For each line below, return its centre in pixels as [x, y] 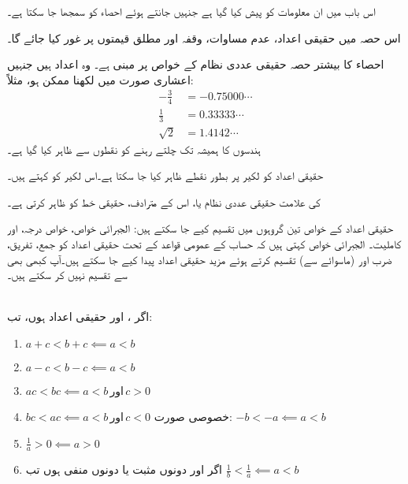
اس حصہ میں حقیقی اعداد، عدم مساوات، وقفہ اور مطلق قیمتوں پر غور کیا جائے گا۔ [204, 37]
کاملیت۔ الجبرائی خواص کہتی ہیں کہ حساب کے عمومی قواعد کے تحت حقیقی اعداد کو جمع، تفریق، [204, 244]
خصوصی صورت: [193, 417]
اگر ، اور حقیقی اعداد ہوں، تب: [80, 316]
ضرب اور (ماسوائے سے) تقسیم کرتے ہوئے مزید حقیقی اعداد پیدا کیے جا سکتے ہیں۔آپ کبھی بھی [200, 259]
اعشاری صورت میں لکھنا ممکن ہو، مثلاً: [100, 79]
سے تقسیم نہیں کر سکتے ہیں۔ [67, 275]
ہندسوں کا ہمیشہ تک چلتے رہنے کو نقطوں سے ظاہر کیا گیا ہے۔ [134, 149]
